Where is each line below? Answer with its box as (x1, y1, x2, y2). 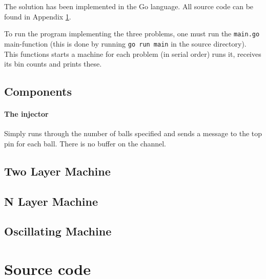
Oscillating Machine (4, 223, 112, 239)
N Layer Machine (4, 193, 98, 209)
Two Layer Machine (4, 163, 111, 179)
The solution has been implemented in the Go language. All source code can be (4, 1, 254, 11)
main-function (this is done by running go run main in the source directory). (4, 38, 247, 49)
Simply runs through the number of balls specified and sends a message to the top (4, 128, 262, 139)
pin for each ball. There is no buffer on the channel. (4, 138, 166, 148)
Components (4, 83, 72, 99)
